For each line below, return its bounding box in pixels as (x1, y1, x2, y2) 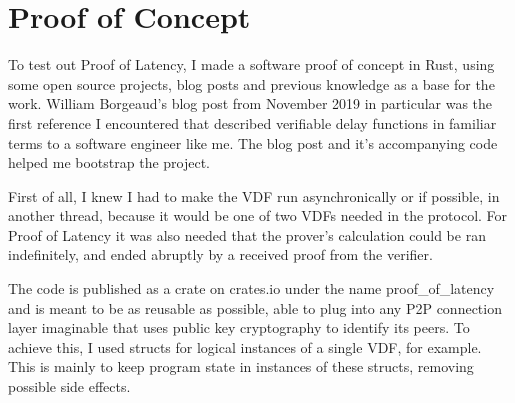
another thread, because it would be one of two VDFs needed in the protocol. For (8, 205, 508, 226)
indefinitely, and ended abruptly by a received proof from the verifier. (8, 244, 433, 265)
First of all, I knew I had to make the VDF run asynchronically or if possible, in (8, 185, 500, 206)
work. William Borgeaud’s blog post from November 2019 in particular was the (8, 93, 493, 114)
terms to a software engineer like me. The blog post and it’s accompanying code (8, 132, 498, 153)
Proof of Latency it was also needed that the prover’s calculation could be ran (8, 224, 486, 245)
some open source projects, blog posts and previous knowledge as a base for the (8, 73, 495, 94)
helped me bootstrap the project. (8, 152, 211, 173)
